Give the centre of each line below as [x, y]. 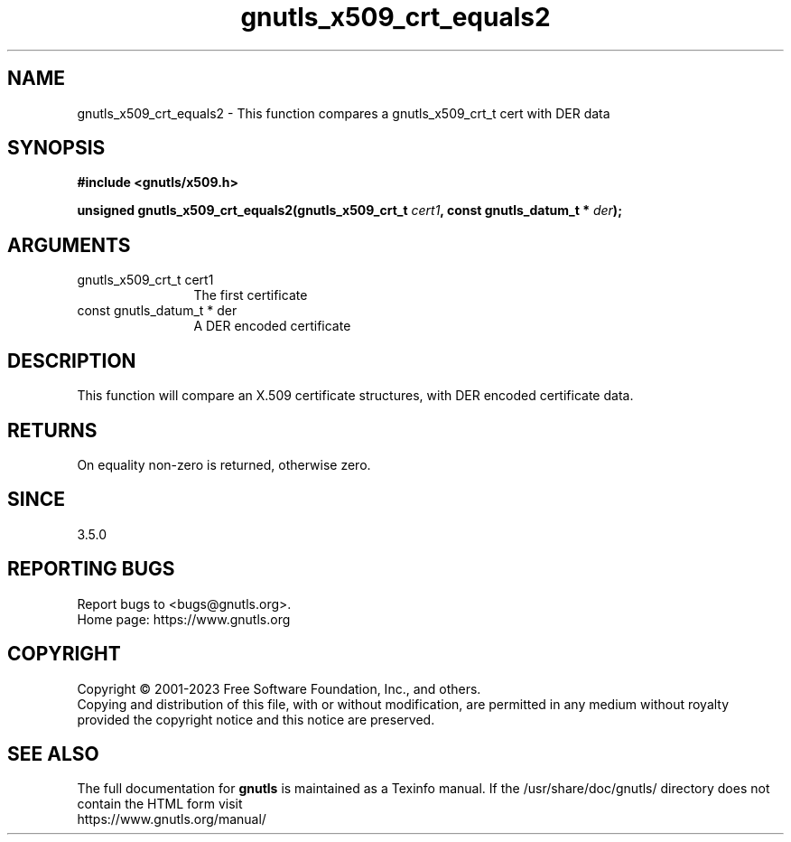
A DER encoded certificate [272, 326]
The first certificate [251, 295]
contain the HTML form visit [160, 804]
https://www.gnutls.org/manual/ [172, 819]
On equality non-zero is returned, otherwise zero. [224, 464]
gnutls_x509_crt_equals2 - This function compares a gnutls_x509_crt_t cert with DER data [344, 113]
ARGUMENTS [69, 245]
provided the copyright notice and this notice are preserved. [256, 719]
